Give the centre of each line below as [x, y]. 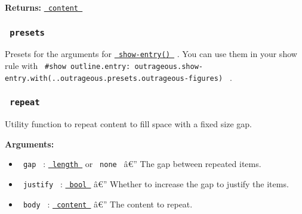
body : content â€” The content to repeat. [108, 204]
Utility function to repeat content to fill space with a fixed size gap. [128, 124]
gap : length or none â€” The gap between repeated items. [142, 164]
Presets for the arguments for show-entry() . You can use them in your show [151, 54]
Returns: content [42, 7]
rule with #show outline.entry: [68, 66]
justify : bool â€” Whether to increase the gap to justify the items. [156, 184]
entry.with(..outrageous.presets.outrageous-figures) [114, 78]
